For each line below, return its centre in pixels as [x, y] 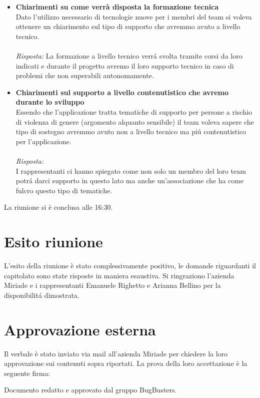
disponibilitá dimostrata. [42, 295]
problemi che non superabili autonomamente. [85, 75]
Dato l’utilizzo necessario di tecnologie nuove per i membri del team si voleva [134, 16]
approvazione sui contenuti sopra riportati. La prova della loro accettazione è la [126, 363]
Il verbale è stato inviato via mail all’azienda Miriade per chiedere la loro [116, 353]
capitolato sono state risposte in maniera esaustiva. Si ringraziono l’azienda [119, 275]
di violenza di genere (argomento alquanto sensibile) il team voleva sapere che [135, 121]
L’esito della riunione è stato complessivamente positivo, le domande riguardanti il [130, 265]
